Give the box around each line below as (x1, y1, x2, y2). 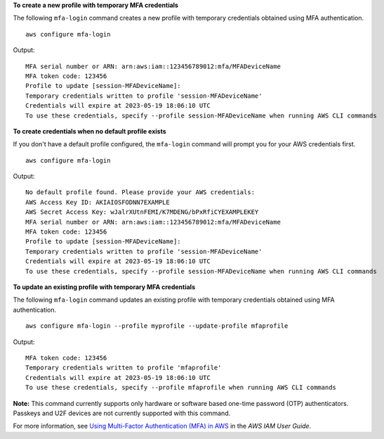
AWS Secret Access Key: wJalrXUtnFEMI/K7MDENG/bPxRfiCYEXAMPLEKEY (25, 208, 259, 216)
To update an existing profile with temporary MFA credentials (13, 282, 196, 291)
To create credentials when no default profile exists (13, 127, 166, 135)
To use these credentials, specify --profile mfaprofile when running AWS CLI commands (25, 383, 337, 392)
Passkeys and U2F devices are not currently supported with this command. (13, 409, 231, 417)
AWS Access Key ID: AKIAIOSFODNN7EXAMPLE (25, 198, 170, 206)
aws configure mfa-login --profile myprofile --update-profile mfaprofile (25, 322, 289, 330)
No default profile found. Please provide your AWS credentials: (25, 189, 256, 196)
